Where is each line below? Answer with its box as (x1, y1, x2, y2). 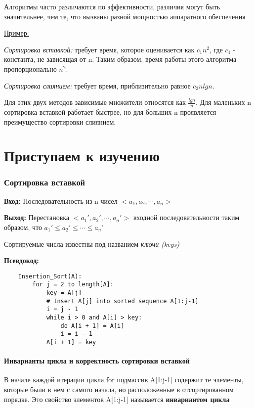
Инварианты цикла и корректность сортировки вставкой (4, 356, 190, 366)
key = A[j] (46, 289, 82, 297)
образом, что (4, 222, 42, 232)
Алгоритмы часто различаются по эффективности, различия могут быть (4, 1, 220, 11)
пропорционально (4, 63, 57, 74)
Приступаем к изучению (4, 145, 160, 166)
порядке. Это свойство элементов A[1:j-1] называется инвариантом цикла (4, 394, 230, 404)
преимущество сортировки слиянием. (4, 116, 116, 127)
